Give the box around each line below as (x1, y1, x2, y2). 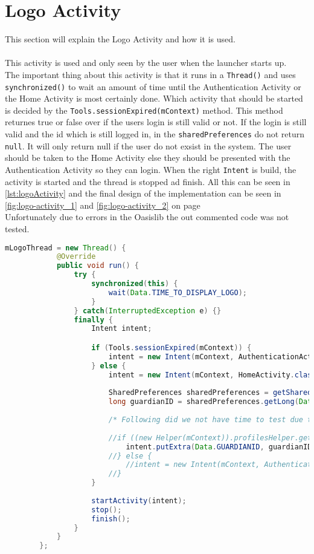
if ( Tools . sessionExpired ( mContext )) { (91, 344, 252, 352)
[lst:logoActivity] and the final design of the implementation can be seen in (5, 187, 281, 200)
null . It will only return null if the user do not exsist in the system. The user (5, 139, 292, 152)
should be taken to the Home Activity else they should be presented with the (5, 151, 290, 164)
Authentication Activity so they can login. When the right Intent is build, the (5, 163, 296, 175)
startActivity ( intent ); (91, 496, 187, 505)
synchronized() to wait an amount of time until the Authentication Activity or (5, 80, 301, 93)
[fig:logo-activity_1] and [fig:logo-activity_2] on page (5, 198, 200, 211)
